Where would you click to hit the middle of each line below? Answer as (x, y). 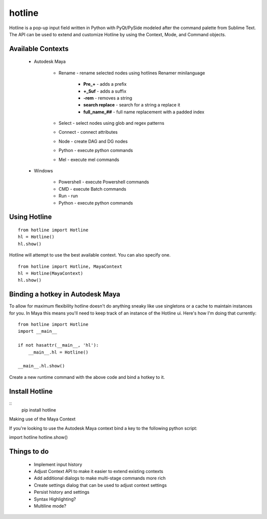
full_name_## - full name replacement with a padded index (144, 112)
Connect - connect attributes (88, 132)
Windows (44, 171)
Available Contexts (39, 49)
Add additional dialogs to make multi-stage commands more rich (100, 478)
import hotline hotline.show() (39, 437)
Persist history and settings (62, 492)
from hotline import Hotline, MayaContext (70, 266)
